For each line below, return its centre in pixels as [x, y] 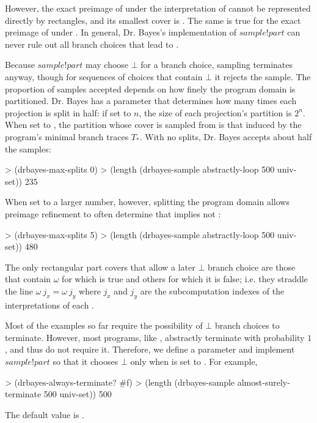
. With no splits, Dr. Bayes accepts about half [226, 136]
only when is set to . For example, [194, 361]
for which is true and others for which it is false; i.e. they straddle [185, 279]
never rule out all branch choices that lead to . [92, 44]
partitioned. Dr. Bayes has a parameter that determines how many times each [151, 101]
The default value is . [45, 414]
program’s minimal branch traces [67, 136]
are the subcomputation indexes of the [212, 290]
